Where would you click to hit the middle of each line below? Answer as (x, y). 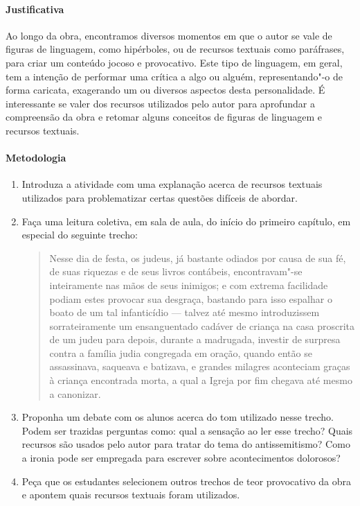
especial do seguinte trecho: (80, 235)
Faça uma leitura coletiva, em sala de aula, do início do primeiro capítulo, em (186, 221)
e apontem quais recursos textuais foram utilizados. (131, 495)
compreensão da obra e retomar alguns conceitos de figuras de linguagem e (164, 117)
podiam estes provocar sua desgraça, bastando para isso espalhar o (191, 298)
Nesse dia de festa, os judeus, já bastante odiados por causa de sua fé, (198, 258)
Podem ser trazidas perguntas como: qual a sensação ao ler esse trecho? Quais (187, 430)
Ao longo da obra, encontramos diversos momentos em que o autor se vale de (169, 35)
